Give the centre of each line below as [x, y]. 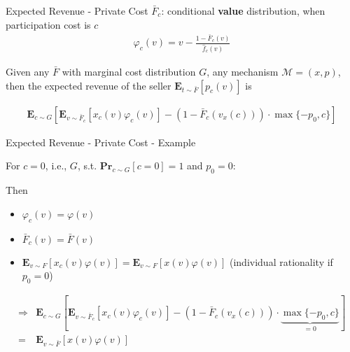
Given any [28, 72]
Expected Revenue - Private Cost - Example [101, 142]
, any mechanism [243, 72]
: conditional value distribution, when [243, 10]
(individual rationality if [281, 261]
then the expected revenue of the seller [89, 85]
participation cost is [48, 24]
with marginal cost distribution [129, 72]
